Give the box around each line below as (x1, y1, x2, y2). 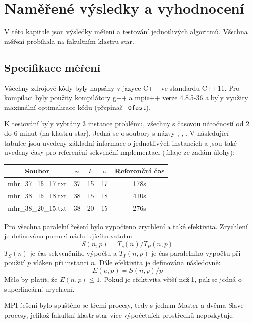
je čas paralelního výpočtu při (151, 248, 241, 258)
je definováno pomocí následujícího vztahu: (4, 231, 133, 241)
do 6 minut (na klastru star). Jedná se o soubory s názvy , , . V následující (4, 128, 229, 138)
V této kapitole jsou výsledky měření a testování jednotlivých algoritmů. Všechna (4, 26, 248, 37)
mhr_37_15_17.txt (8, 178, 67, 189)
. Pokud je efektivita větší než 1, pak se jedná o (100, 274, 242, 284)
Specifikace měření (4, 60, 101, 75)
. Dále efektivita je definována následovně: (95, 257, 221, 267)
